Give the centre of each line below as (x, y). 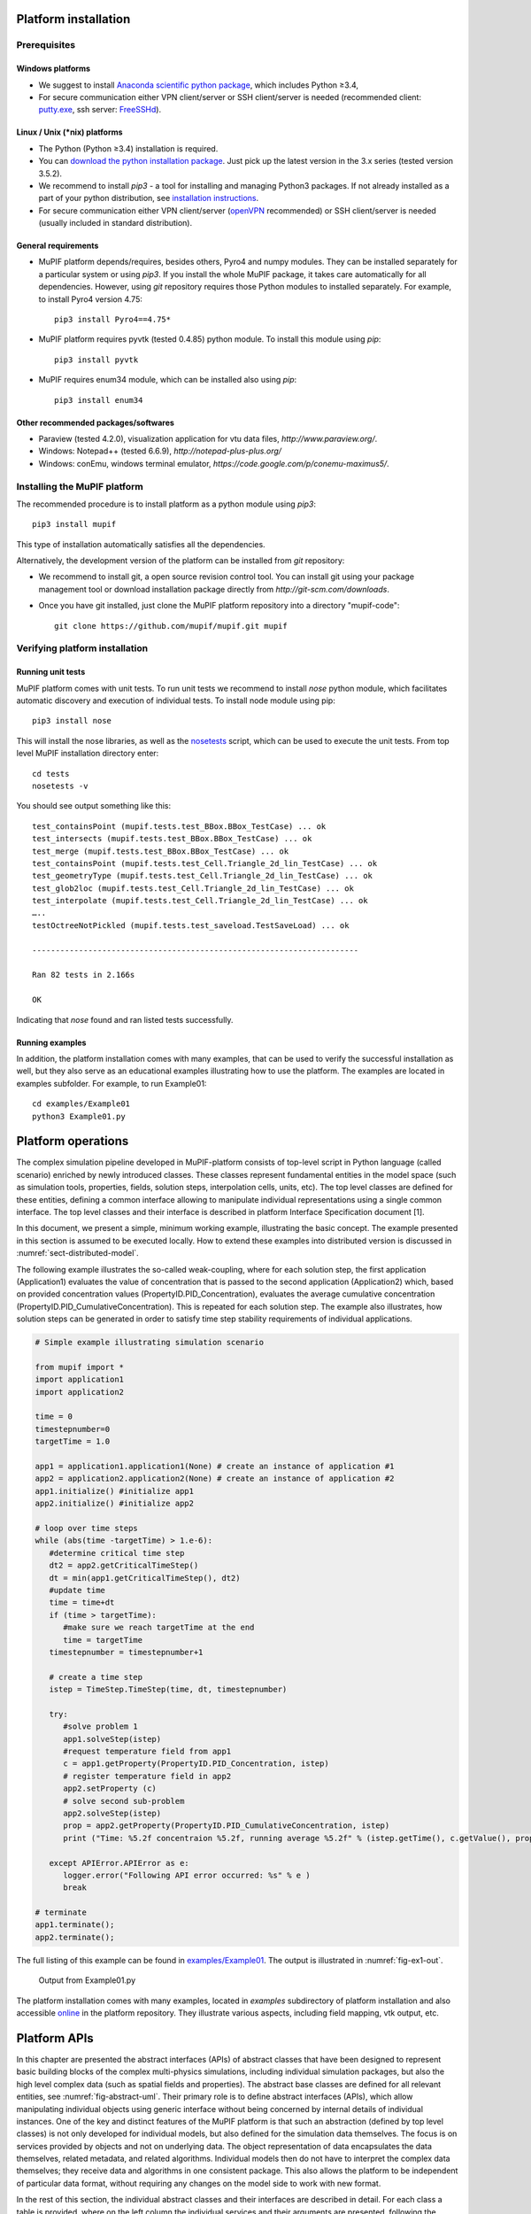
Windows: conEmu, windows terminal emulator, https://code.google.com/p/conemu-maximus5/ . (214, 463)
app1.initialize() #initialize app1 (115, 1491)
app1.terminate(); (75, 1925)
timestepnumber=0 (73, 1429)
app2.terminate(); (75, 1937)
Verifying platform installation (82, 648)
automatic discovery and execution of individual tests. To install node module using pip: (176, 701)
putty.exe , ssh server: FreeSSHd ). (100, 110)
